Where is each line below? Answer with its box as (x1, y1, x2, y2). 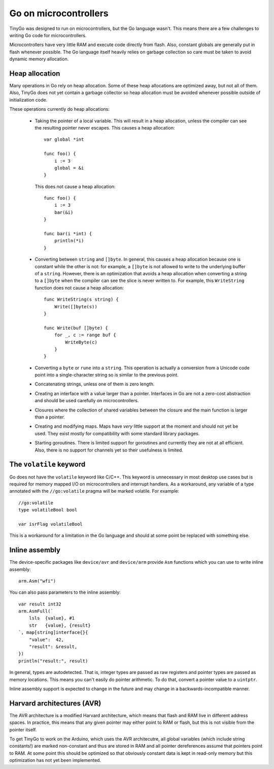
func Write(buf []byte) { (44, 325, 109, 331)
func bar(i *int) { (44, 231, 92, 237)
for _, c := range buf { (54, 332, 116, 338)
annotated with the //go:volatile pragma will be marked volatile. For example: (9, 488, 180, 494)
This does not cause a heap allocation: (35, 183, 116, 189)
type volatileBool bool (18, 507, 78, 513)
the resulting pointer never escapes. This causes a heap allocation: (35, 124, 175, 131)
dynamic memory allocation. (9, 56, 69, 62)
